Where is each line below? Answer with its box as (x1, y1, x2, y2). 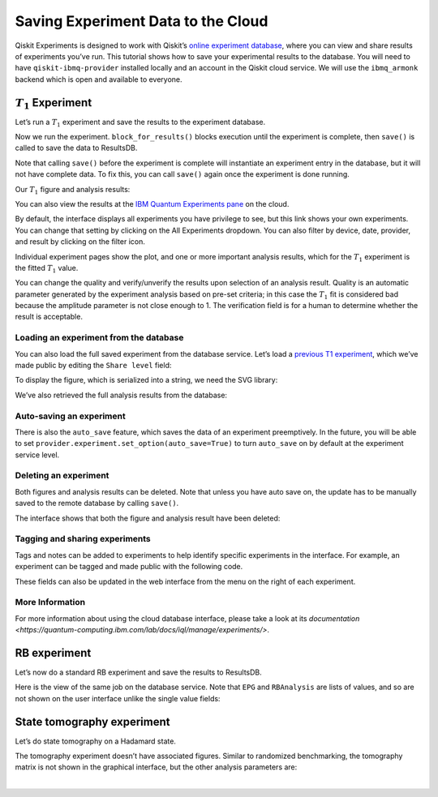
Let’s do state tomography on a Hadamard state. (15, 736, 176, 746)
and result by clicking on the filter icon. (15, 237, 146, 246)
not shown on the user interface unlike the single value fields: (15, 693, 221, 703)
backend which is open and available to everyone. (15, 74, 182, 84)
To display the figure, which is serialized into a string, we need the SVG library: (15, 375, 278, 385)
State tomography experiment (15, 714, 170, 729)
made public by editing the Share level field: (15, 361, 172, 371)
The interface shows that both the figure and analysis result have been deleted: (15, 513, 281, 523)
